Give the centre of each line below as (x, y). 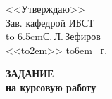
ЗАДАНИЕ (30, 73)
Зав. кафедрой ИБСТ (50, 22)
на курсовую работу (51, 87)
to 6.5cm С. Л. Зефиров (53, 36)
